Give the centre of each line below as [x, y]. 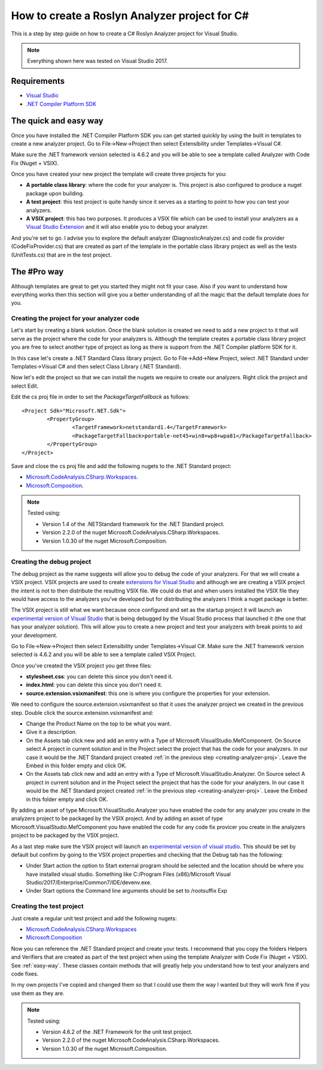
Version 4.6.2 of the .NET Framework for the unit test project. [117, 1032]
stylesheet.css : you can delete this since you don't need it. [100, 676]
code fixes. [25, 974]
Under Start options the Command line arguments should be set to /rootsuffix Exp [127, 891]
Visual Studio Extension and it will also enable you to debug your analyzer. [118, 227]
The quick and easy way [57, 121]
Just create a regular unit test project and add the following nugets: [94, 918]
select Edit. [25, 386]
